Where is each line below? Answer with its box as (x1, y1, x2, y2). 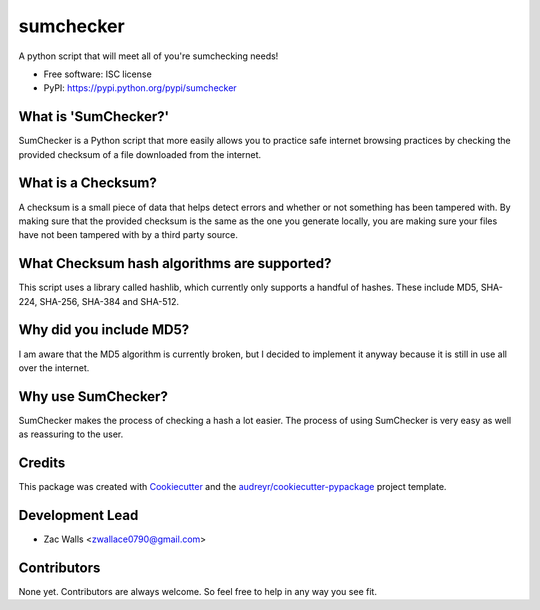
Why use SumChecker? (18, 388, 169, 405)
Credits (18, 455, 66, 472)
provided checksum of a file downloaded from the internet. (18, 148, 262, 160)
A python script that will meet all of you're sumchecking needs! (18, 50, 279, 62)
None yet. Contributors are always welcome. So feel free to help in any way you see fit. (18, 585, 377, 597)
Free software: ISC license (43, 68, 152, 80)
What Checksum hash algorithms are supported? (18, 255, 332, 272)
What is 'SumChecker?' (18, 108, 170, 125)
